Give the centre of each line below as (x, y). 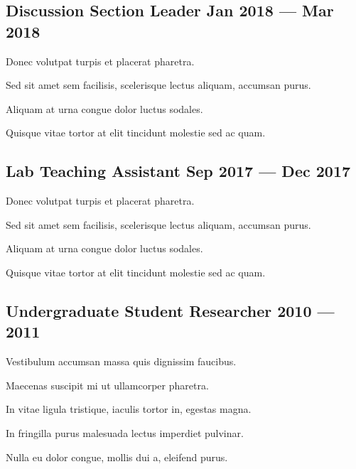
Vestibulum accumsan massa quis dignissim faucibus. (121, 361)
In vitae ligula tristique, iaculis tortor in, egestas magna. (129, 409)
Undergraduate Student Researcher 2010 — (170, 310)
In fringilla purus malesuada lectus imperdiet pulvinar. (125, 432)
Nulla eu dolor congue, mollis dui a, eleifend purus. (117, 457)
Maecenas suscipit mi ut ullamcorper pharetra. (107, 385)
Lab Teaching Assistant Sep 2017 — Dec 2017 (178, 171)
